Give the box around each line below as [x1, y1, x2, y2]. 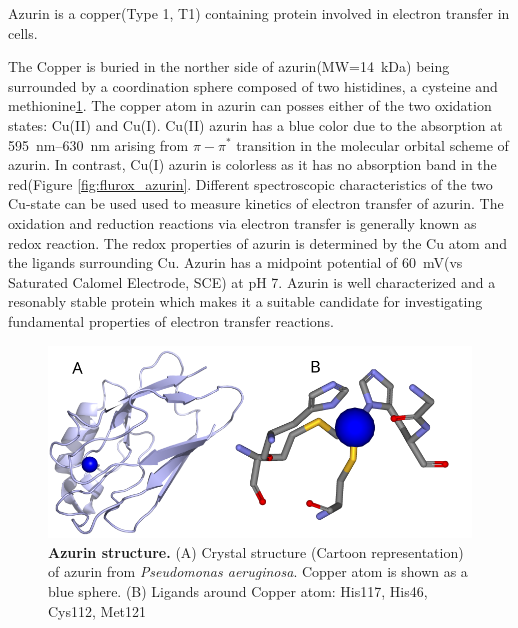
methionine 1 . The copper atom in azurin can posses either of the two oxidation [8, 95, 492, 116]
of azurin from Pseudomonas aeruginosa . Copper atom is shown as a [48, 561, 468, 582]
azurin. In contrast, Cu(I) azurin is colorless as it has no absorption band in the [8, 154, 497, 175]
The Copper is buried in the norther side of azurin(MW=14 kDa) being [8, 56, 450, 77]
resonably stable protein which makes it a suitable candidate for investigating [8, 291, 483, 312]
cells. [8, 22, 38, 43]
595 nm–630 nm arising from [8, 134, 189, 155]
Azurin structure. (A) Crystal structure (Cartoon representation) [48, 541, 464, 562]
